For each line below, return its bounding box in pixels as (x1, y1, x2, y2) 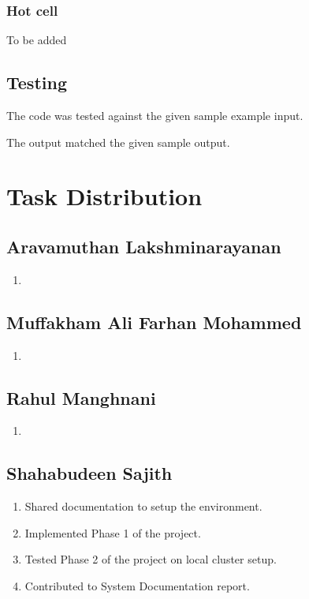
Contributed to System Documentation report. (24, 577, 250, 593)
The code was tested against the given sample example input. (6, 107, 303, 124)
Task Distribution (6, 180, 203, 212)
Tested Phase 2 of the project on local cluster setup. (24, 551, 277, 567)
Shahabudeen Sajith (6, 461, 173, 485)
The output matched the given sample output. (6, 133, 230, 150)
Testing (6, 70, 67, 95)
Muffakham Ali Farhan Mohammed (6, 309, 302, 334)
